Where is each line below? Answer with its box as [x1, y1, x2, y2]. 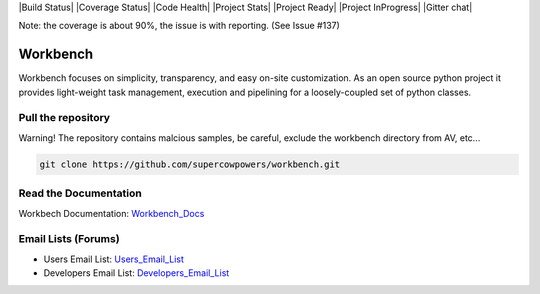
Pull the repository [18, 111, 110, 125]
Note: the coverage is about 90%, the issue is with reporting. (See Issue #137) [18, 20, 340, 32]
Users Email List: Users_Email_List [43, 253, 185, 265]
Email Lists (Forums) [18, 232, 120, 246]
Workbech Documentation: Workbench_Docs [18, 207, 205, 219]
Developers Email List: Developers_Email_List [43, 267, 230, 279]
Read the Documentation [18, 186, 142, 200]
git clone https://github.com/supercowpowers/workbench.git [39, 158, 341, 170]
